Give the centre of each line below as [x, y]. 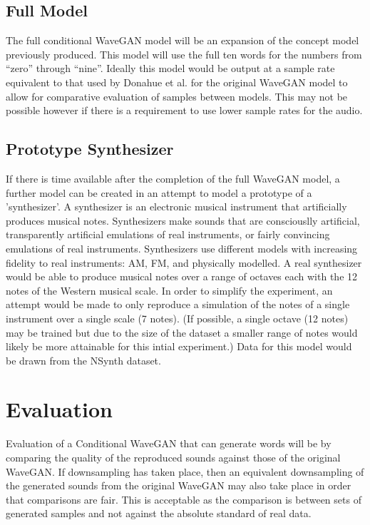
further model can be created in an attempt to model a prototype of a [159, 192]
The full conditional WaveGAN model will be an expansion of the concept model [183, 40]
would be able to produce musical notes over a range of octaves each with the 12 [182, 276]
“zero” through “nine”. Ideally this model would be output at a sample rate [170, 68]
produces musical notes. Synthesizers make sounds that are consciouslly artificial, [183, 220]
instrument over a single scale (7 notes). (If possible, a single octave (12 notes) [177, 318]
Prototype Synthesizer [90, 149]
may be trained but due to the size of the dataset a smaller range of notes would [182, 332]
